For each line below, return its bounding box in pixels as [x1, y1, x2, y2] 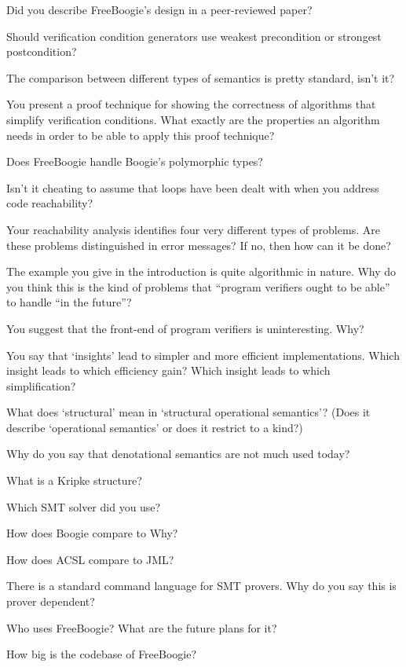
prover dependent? [6, 593, 95, 610]
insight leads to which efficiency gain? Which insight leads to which [6, 362, 331, 379]
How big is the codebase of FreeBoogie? [6, 646, 197, 662]
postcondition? [6, 43, 77, 60]
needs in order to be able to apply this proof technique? [6, 126, 275, 143]
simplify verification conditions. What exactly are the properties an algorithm [6, 111, 380, 127]
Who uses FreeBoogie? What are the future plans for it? [6, 619, 277, 636]
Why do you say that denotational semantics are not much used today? [6, 445, 350, 462]
